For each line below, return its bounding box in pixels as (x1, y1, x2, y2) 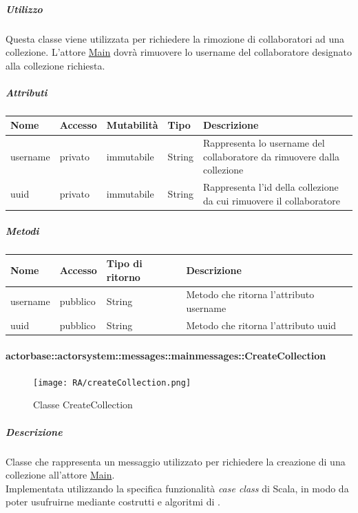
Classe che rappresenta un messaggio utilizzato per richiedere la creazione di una (6, 454, 346, 468)
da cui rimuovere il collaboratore (203, 193, 340, 207)
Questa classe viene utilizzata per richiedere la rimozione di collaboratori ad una (6, 31, 345, 45)
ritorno (106, 269, 140, 284)
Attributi (6, 85, 48, 99)
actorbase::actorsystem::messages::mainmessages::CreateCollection (6, 348, 326, 362)
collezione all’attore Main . (6, 468, 115, 482)
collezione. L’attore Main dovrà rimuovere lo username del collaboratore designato (6, 45, 352, 59)
